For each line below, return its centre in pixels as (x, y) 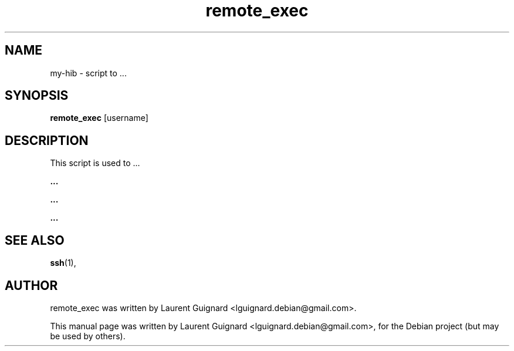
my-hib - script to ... (88, 73)
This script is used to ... (95, 163)
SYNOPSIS (37, 96)
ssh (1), (63, 263)
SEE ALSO (35, 240)
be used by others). (88, 336)
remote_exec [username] (99, 118)
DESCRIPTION (47, 140)
